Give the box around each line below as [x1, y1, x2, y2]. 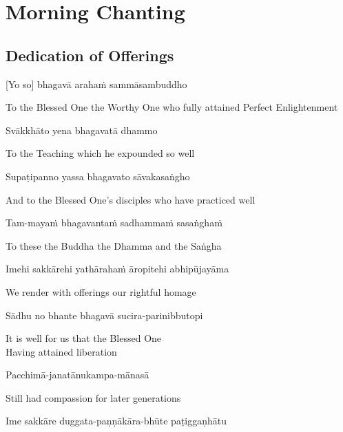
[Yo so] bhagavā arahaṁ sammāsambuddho [6, 76, 187, 91]
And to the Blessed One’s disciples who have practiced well [6, 192, 256, 206]
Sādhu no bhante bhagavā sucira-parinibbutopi [6, 307, 203, 322]
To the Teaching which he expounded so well [6, 146, 195, 160]
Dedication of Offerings [6, 44, 174, 65]
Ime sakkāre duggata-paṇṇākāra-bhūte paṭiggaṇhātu [6, 413, 227, 428]
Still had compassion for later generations [6, 390, 181, 404]
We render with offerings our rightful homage [6, 284, 196, 299]
